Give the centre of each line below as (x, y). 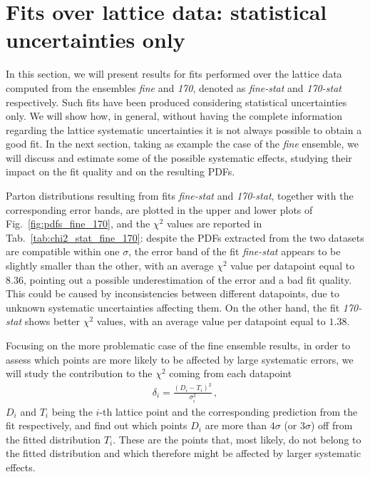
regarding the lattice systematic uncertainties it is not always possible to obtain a (184, 129)
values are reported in (214, 224)
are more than (236, 425)
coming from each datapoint (231, 373)
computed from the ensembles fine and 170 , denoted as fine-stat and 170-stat (174, 87)
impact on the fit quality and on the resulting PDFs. (120, 171)
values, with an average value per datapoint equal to (211, 321)
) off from (332, 425)
